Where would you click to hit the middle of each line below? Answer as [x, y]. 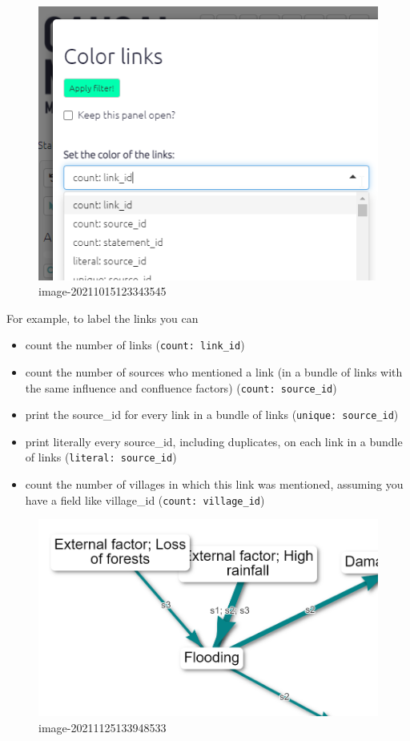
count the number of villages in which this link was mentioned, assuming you [214, 484]
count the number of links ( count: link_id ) [135, 345]
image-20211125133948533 [102, 727]
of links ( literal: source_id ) [101, 457]
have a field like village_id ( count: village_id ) [145, 499]
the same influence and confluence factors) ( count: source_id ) [181, 387]
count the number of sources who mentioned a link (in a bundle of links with [214, 371]
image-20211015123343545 [102, 291]
